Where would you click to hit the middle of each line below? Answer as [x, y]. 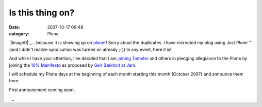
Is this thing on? [42, 13]
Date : [15, 27]
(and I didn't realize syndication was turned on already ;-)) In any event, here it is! [90, 49]
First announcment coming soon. [42, 90]
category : [19, 33]
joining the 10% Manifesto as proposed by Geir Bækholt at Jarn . [73, 65]
